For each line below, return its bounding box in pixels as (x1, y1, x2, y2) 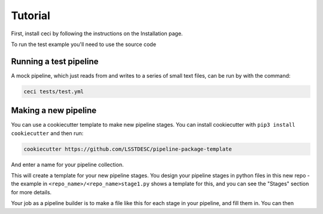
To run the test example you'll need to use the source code (11, 41, 157, 48)
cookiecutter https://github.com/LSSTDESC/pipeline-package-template (23, 145, 232, 152)
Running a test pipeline (11, 56, 99, 66)
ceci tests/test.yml (23, 88, 84, 95)
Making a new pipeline (11, 105, 97, 116)
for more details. (11, 188, 52, 195)
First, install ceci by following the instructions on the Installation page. (11, 30, 183, 37)
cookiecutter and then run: (11, 129, 84, 137)
